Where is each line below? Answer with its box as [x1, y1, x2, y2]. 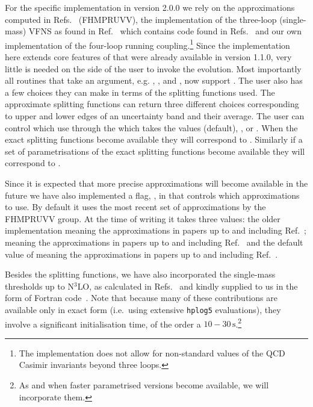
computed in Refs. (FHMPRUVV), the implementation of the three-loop [5, 13, 277, 25]
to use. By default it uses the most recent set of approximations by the [5, 200, 266, 213]
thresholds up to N [5, 279, 74, 292]
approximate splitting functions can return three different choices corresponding [5, 98, 299, 110]
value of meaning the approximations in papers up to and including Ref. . [5, 247, 278, 260]
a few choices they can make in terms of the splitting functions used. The [5, 85, 275, 98]
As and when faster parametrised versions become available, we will [19, 379, 269, 391]
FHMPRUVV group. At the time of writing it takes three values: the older [5, 212, 280, 225]
